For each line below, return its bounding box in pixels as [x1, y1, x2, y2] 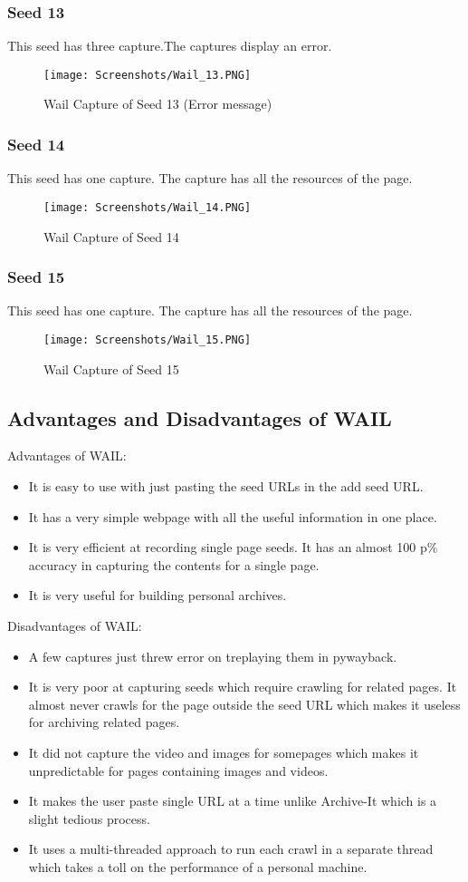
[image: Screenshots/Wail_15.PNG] [43, 333, 252, 346]
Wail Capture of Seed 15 [43, 359, 179, 378]
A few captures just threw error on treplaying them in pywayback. [28, 646, 397, 665]
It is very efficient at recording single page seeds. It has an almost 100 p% [28, 538, 438, 557]
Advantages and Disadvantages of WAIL [7, 403, 392, 431]
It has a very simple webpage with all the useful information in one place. [28, 507, 437, 526]
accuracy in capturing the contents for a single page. [28, 555, 320, 574]
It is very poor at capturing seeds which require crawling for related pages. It [28, 677, 457, 696]
